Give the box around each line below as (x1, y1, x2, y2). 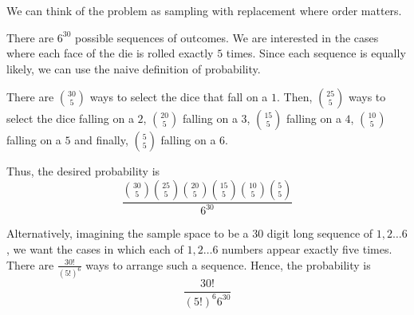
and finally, (74, 132, 128, 148)
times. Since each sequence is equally (226, 45, 406, 61)
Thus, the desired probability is (6, 163, 160, 179)
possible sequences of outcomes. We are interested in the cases (75, 29, 379, 45)
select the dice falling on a (6, 110, 134, 127)
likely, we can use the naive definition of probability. (6, 60, 261, 77)
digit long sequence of (266, 225, 373, 242)
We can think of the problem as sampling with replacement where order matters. (6, 2, 402, 18)
